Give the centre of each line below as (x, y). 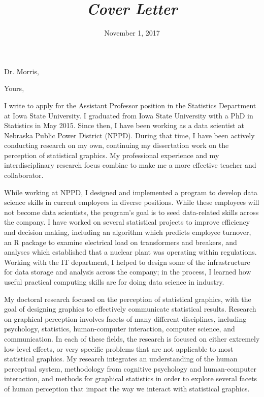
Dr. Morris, (22, 71)
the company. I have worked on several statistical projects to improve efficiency (127, 222)
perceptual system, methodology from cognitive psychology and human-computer (130, 368)
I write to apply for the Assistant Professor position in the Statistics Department (130, 105)
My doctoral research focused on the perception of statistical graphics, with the (128, 299)
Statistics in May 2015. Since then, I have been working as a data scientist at (124, 125)
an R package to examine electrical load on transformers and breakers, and (121, 242)
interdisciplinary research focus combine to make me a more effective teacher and (130, 165)
